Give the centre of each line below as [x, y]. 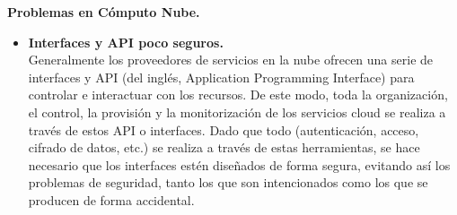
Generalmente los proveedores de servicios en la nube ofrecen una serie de [231, 60]
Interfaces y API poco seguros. [126, 42]
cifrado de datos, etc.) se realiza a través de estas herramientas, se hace [224, 147]
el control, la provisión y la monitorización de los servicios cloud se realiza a [237, 112]
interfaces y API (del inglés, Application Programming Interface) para [221, 77]
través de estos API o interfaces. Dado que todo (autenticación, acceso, [224, 129]
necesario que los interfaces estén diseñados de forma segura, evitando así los [239, 164]
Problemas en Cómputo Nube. [104, 12]
